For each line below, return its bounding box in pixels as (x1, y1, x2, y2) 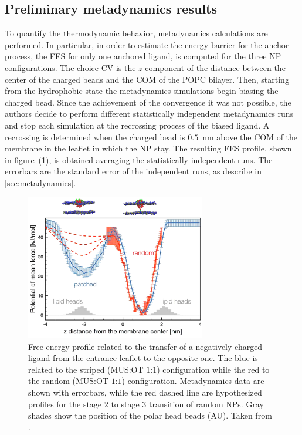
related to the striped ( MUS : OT (28, 363, 144, 375)
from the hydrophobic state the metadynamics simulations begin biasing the (5, 85, 279, 97)
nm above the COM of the (202, 130, 298, 143)
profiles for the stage (28, 397, 102, 410)
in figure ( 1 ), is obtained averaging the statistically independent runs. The (5, 153, 273, 166)
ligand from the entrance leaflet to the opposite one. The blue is (28, 352, 258, 364)
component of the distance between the (145, 61, 286, 73)
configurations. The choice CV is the (5, 61, 136, 73)
